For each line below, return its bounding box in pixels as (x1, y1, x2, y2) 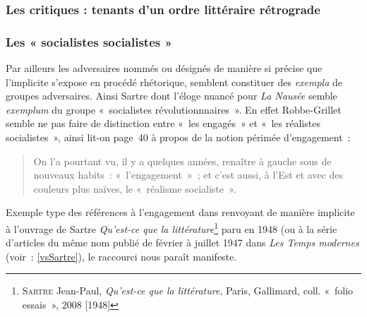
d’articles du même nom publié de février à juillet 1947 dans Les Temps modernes (6, 235, 359, 250)
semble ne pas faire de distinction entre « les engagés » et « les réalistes (6, 116, 320, 131)
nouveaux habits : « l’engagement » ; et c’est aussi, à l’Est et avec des (33, 167, 343, 182)
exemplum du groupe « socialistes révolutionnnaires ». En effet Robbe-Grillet (6, 102, 342, 116)
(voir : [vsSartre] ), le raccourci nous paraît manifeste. (6, 249, 237, 263)
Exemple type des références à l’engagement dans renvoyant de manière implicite (6, 205, 355, 220)
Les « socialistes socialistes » (6, 32, 172, 50)
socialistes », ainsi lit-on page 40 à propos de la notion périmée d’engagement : (6, 130, 351, 145)
